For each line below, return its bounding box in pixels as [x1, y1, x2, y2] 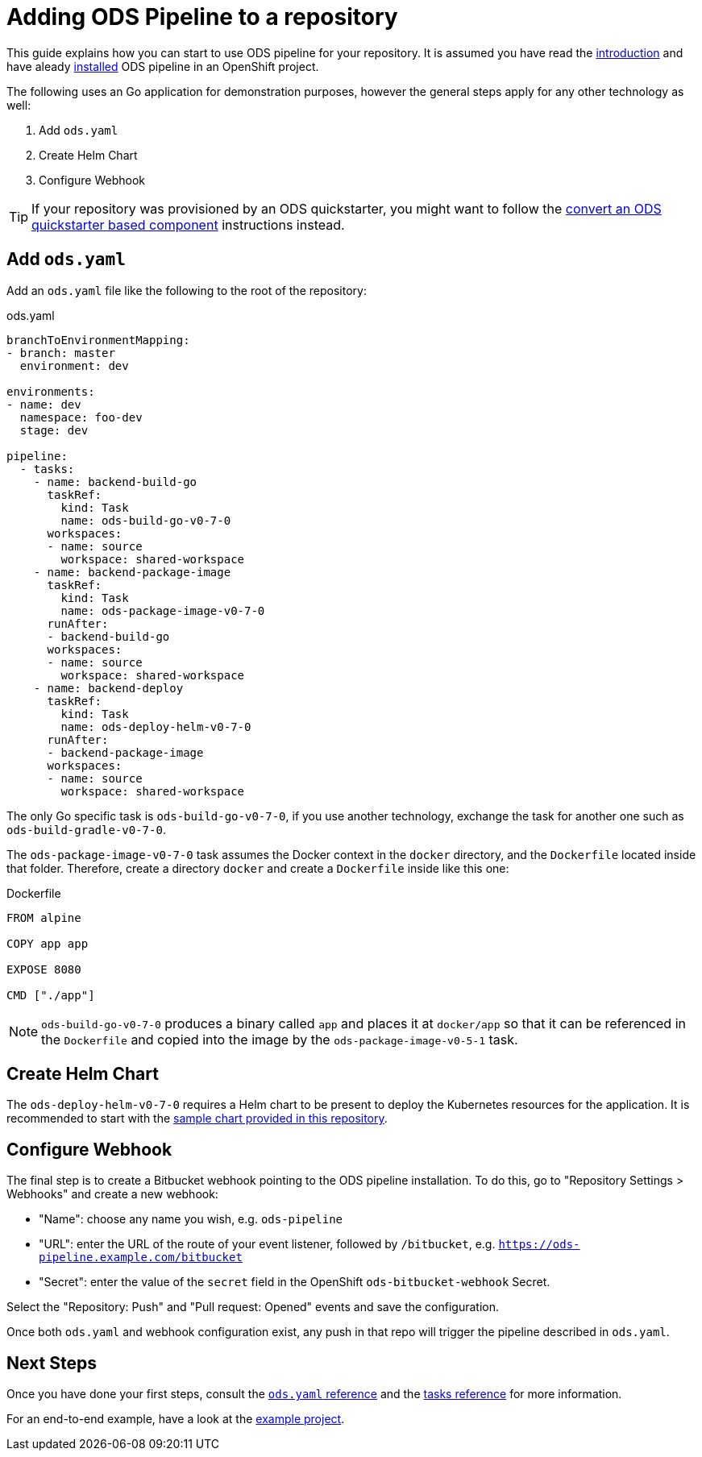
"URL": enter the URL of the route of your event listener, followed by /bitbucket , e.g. [39, 1237, 496, 1252]
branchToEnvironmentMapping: [6, 333, 190, 347]
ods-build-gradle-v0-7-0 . [6, 822, 166, 836]
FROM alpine [6, 911, 81, 924]
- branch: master [6, 346, 115, 359]
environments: [6, 384, 95, 398]
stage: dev [19, 423, 89, 437]
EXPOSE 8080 [6, 962, 81, 976]
